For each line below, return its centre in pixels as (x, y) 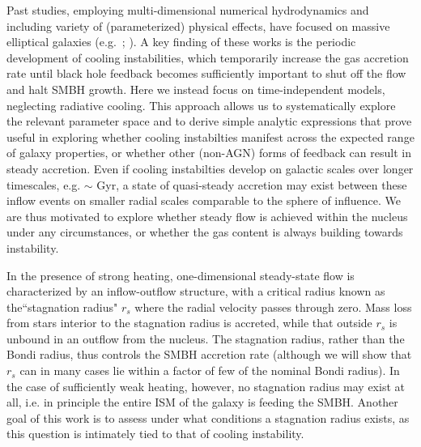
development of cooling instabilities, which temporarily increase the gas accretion (208, 57)
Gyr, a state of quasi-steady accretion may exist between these (252, 184)
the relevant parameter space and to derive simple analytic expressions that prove (209, 121)
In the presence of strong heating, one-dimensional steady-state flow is (181, 275)
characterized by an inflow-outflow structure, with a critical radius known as (196, 291)
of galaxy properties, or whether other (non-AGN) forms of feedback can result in (209, 153)
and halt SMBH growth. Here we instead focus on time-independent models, (196, 89)
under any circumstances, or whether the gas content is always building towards (205, 232)
